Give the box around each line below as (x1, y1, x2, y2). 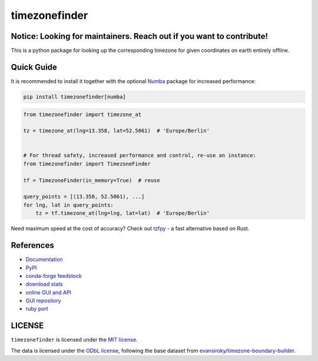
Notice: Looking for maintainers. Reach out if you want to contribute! (11, 31, 268, 41)
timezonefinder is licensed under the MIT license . (11, 336, 138, 343)
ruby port (25, 305, 48, 312)
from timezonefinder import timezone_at (23, 111, 141, 118)
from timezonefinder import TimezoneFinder (23, 160, 151, 167)
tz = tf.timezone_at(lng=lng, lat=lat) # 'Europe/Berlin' (35, 210, 210, 217)
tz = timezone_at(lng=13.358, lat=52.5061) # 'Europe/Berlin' (23, 127, 210, 134)
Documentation (25, 256, 63, 263)
